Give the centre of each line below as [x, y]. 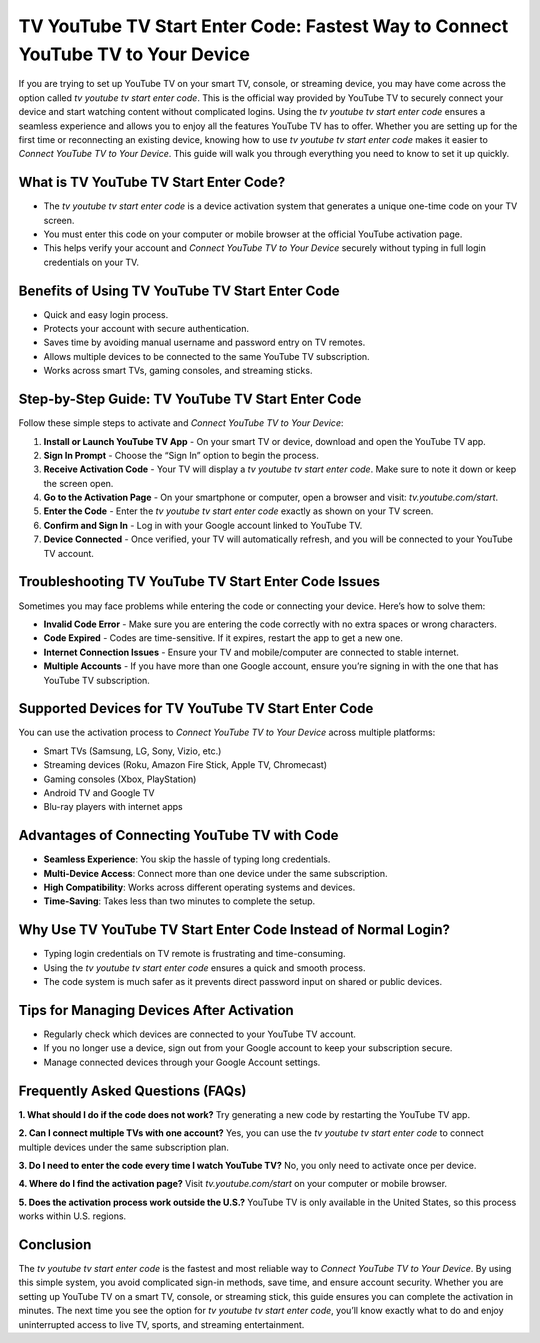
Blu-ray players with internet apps [113, 807]
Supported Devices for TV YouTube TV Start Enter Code [196, 708]
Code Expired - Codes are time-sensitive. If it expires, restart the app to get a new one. [223, 638]
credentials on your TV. [91, 262]
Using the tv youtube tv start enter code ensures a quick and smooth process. [204, 967]
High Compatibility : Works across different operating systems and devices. [199, 887]
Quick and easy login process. [106, 314]
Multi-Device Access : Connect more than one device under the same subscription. [215, 873]
